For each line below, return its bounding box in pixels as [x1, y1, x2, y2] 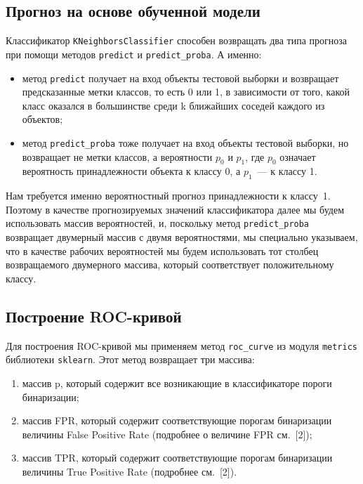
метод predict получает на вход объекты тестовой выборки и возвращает [22, 70, 339, 85]
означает [279, 149, 316, 164]
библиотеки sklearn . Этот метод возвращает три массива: [6, 352, 255, 367]
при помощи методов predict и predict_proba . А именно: [6, 46, 262, 61]
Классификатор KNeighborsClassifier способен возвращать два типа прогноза [6, 33, 348, 48]
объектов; [22, 112, 63, 126]
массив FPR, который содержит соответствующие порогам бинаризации [22, 413, 332, 428]
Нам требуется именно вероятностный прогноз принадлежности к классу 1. [6, 188, 331, 203]
